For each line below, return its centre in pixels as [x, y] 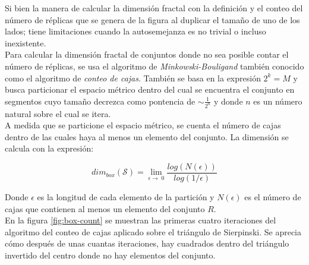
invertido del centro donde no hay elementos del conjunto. [110, 255]
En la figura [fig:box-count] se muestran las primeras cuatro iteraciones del [141, 220]
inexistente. [26, 42]
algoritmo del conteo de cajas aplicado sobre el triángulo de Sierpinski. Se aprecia [153, 231]
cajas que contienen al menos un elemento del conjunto [105, 208]
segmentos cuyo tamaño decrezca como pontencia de [100, 101]
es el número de [273, 197]
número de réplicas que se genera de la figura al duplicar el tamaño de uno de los [152, 19]
